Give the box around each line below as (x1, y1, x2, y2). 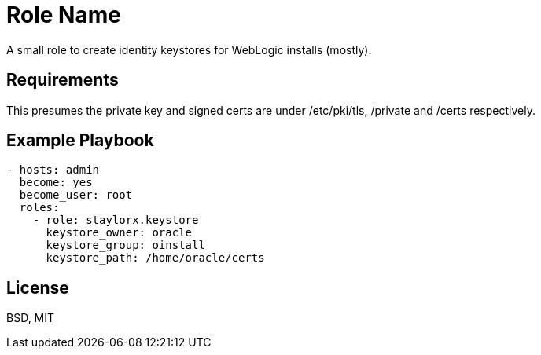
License (6, 277, 69, 298)
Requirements (6, 70, 119, 90)
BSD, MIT (6, 311, 55, 325)
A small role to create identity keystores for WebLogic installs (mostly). (6, 42, 372, 57)
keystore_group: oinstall (46, 239, 205, 252)
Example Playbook (6, 130, 154, 151)
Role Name (6, 2, 121, 28)
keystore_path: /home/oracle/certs (46, 251, 265, 265)
